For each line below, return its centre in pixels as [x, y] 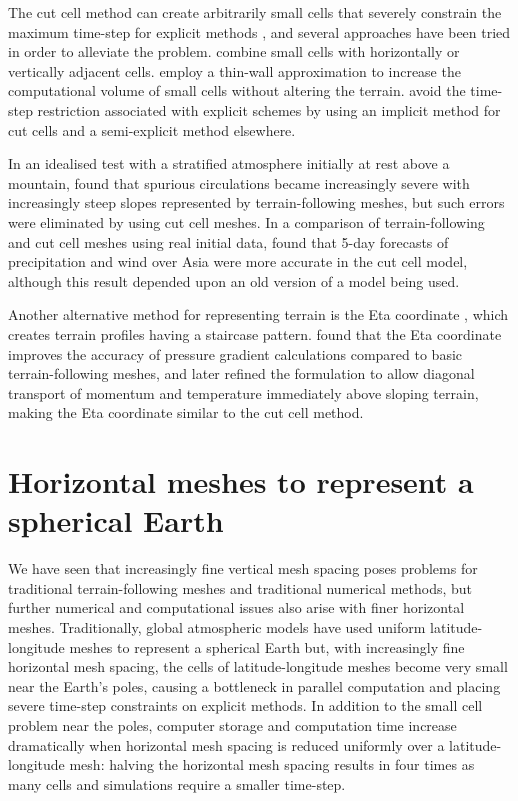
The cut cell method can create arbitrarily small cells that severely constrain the [255, 12]
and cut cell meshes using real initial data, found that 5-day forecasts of [228, 241]
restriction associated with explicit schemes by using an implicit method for [269, 109]
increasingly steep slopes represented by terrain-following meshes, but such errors [256, 202]
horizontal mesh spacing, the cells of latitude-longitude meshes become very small [258, 666]
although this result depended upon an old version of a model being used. [234, 280]
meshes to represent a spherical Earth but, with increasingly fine [267, 646]
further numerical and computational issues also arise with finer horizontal [236, 607]
